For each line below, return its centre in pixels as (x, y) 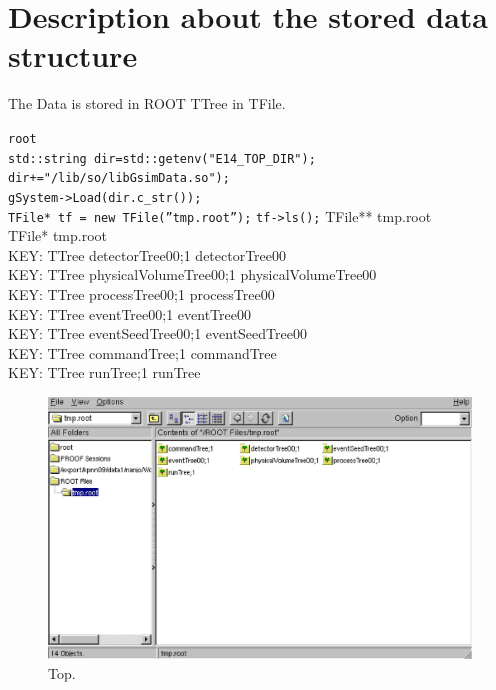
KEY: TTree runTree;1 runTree (104, 372)
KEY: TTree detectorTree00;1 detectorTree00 (147, 254)
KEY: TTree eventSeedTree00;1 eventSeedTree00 (157, 333)
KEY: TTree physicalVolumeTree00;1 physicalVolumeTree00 (192, 274)
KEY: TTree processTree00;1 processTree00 (141, 293)
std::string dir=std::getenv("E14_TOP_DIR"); (162, 158)
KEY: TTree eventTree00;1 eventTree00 (129, 313)
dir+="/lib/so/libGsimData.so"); (119, 178)
